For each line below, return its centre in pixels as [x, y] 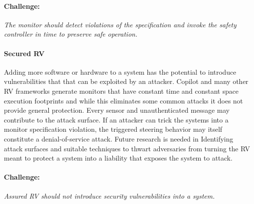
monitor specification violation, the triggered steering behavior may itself [113, 129]
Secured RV [24, 53]
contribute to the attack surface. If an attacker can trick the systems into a [116, 119]
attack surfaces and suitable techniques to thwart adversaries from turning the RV [127, 148]
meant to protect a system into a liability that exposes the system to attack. [118, 158]
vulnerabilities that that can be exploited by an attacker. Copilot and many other [126, 81]
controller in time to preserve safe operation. [71, 34]
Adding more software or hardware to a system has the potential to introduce [120, 71]
